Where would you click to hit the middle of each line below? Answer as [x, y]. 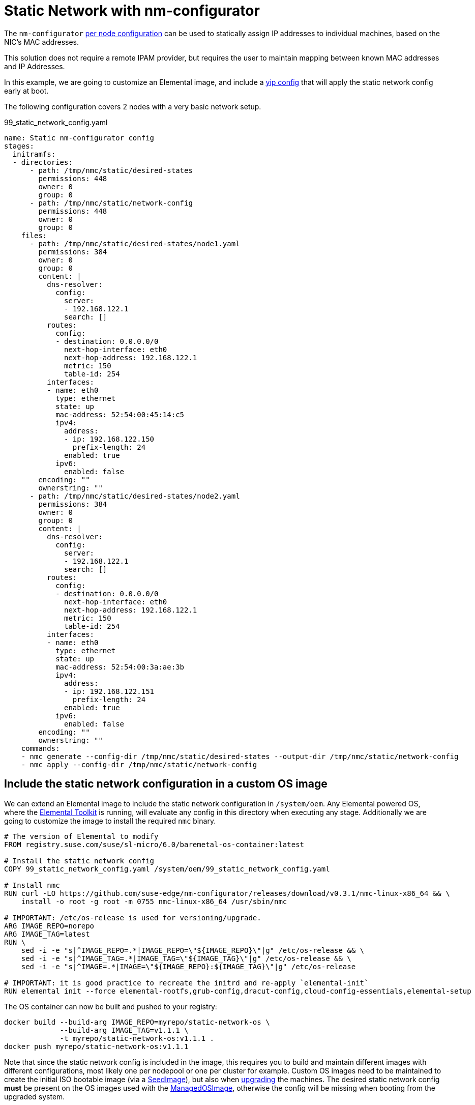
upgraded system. [35, 1096]
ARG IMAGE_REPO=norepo [49, 926]
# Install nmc [32, 885]
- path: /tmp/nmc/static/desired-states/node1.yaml [135, 243]
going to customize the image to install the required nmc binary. [110, 821]
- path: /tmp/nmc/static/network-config [111, 203]
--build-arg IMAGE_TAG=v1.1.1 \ [124, 1030]
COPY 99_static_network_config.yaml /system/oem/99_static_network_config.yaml [167, 869]
